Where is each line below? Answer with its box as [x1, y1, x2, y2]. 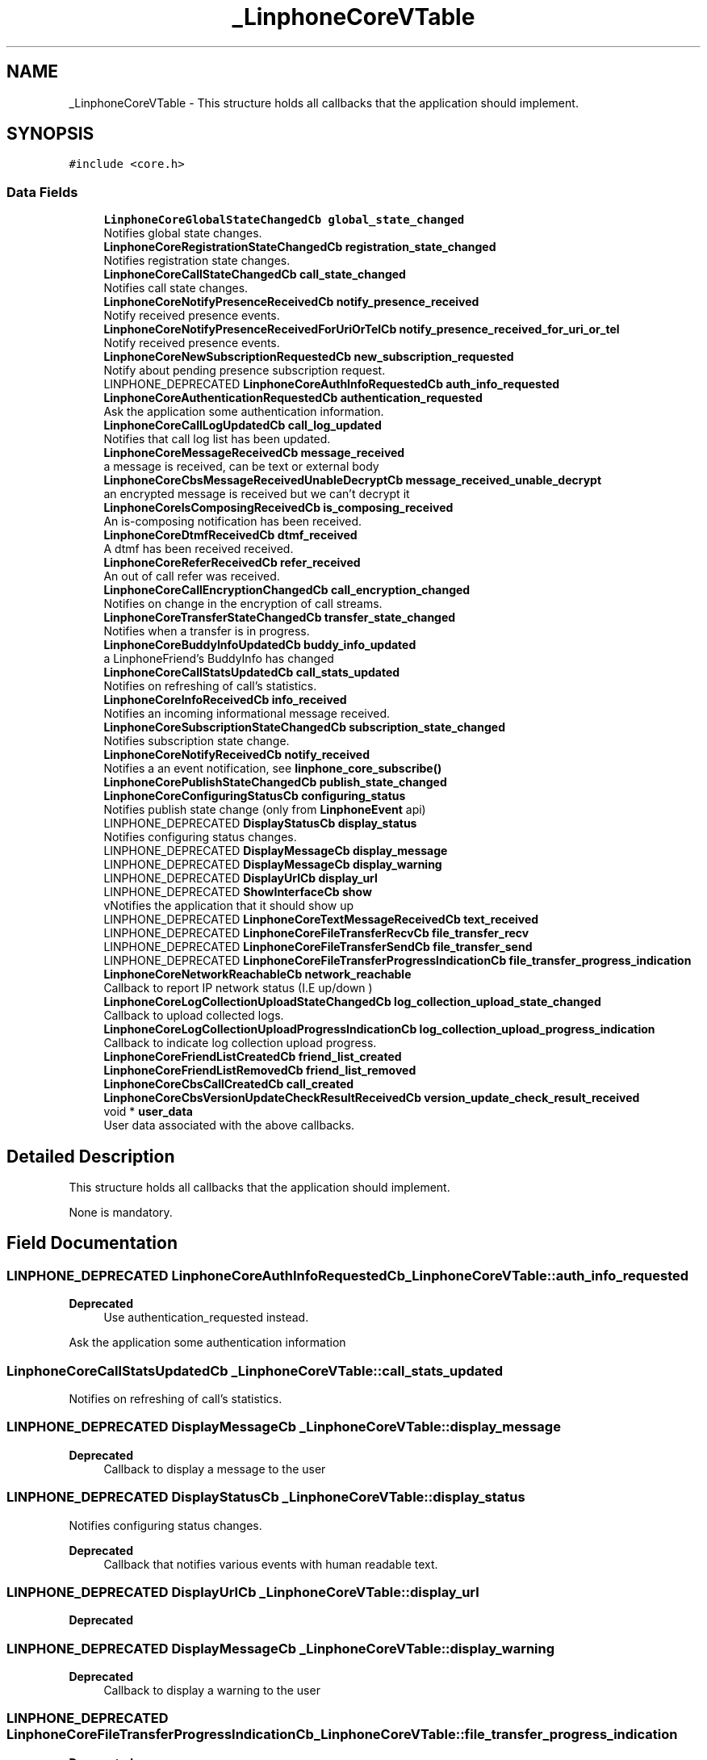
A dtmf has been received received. [103, 542, 294, 556]
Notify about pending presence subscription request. [103, 363, 386, 378]
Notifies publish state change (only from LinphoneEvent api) [103, 802, 426, 817]
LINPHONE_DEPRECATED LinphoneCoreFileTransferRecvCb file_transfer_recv [103, 926, 529, 941]
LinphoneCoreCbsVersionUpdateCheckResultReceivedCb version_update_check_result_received [103, 1091, 640, 1105]
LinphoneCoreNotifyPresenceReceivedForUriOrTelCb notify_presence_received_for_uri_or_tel [103, 322, 620, 337]
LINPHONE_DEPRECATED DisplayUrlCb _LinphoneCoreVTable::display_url [6, 1583, 479, 1600]
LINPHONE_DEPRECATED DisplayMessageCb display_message [103, 844, 448, 858]
